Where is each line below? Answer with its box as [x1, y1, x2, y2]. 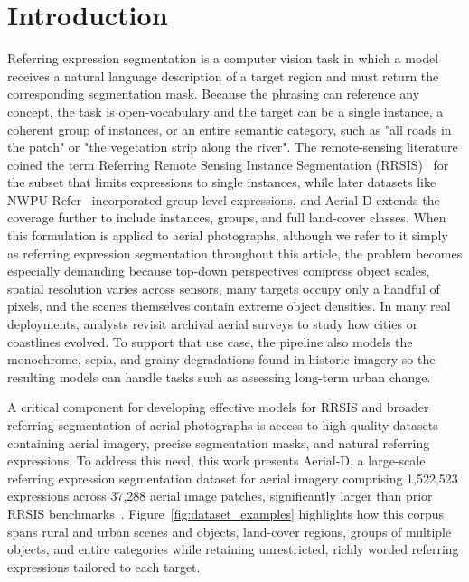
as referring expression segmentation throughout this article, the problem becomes [7, 243, 463, 262]
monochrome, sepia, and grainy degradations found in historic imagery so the [7, 350, 436, 369]
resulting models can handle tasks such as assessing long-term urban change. [7, 367, 431, 386]
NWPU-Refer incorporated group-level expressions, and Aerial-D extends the [7, 190, 440, 209]
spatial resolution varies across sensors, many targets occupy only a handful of [7, 278, 440, 297]
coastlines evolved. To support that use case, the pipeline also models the [7, 332, 413, 351]
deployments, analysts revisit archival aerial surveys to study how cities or [7, 314, 418, 333]
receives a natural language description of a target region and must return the [7, 66, 439, 85]
